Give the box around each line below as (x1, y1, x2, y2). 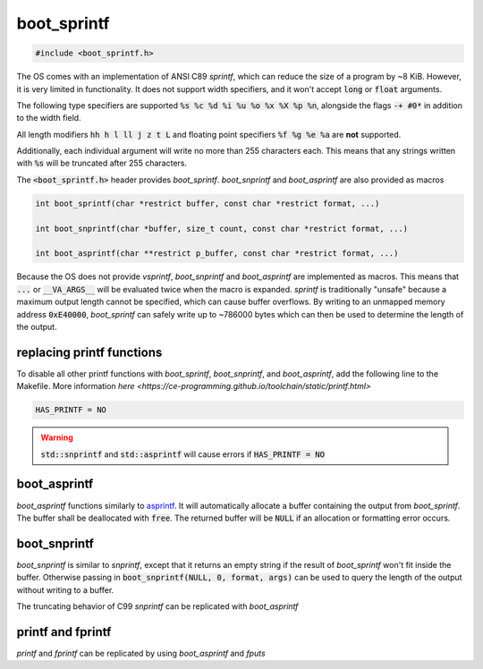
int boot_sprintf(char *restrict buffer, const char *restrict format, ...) (35, 198, 380, 208)
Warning (40, 432, 73, 443)
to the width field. (16, 113, 81, 123)
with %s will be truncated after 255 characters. (16, 157, 188, 169)
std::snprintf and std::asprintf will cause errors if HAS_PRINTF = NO (40, 448, 326, 460)
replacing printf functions (16, 344, 163, 360)
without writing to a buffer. (16, 584, 114, 595)
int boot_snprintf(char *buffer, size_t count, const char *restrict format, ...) (35, 224, 409, 233)
